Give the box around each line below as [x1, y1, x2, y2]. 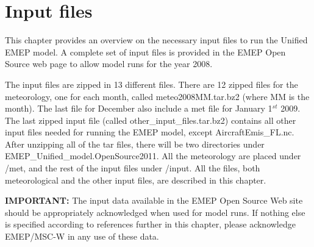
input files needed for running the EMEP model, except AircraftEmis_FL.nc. [5, 126, 294, 138]
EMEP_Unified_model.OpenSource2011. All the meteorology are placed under [5, 149, 301, 162]
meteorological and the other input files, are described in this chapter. [5, 173, 266, 186]
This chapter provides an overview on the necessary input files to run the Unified [5, 34, 308, 46]
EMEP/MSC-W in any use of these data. [5, 230, 159, 243]
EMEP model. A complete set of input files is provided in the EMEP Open [5, 45, 286, 58]
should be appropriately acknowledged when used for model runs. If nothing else [5, 206, 305, 218]
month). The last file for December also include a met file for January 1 [5, 102, 273, 115]
